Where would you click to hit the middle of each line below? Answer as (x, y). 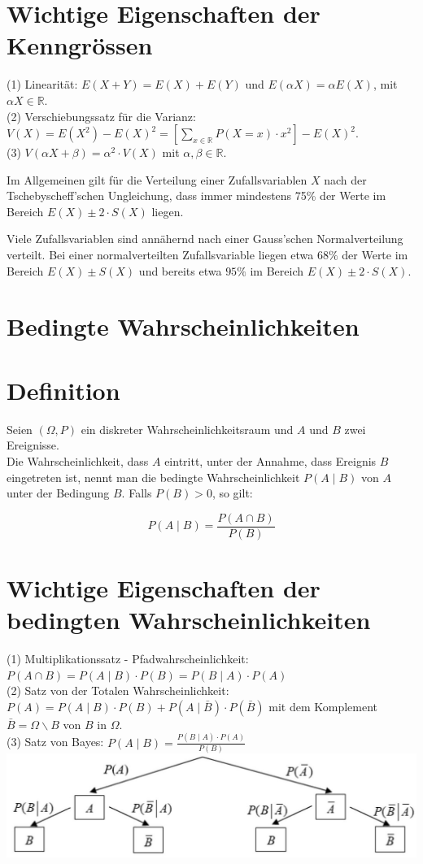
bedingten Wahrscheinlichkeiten (189, 620)
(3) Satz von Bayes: (55, 742)
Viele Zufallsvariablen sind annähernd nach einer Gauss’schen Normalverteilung (205, 239)
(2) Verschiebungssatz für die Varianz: (101, 116)
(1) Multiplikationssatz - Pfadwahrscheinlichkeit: (128, 659)
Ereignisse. (33, 445)
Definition (63, 390)
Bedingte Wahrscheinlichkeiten (183, 326)
